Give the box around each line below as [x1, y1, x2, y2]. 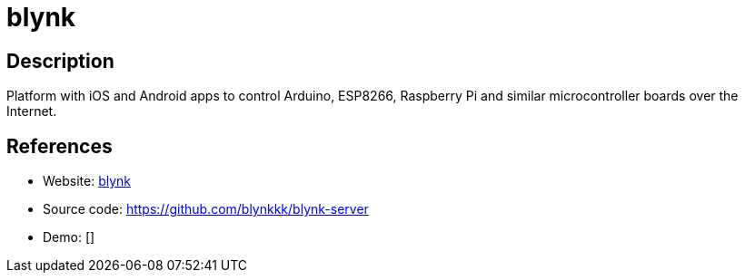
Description [6, 49, 114, 72]
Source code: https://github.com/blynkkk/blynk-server [43, 201, 369, 217]
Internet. [6, 103, 57, 120]
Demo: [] [43, 229, 95, 246]
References [6, 134, 113, 158]
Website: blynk [43, 173, 132, 189]
